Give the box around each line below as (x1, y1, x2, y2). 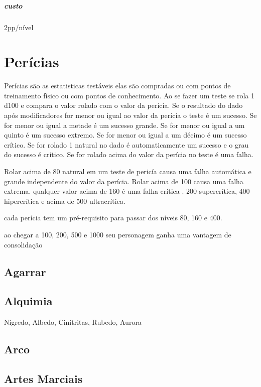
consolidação (4, 239, 43, 249)
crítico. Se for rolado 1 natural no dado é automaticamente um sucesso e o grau (4, 139, 249, 150)
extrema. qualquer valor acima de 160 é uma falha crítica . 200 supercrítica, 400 (4, 186, 250, 196)
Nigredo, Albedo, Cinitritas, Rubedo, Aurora (4, 317, 142, 327)
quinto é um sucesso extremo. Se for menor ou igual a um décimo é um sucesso (4, 130, 247, 140)
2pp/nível (4, 22, 34, 32)
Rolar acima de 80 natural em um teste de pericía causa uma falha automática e (4, 166, 251, 177)
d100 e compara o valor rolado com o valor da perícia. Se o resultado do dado (4, 100, 243, 110)
